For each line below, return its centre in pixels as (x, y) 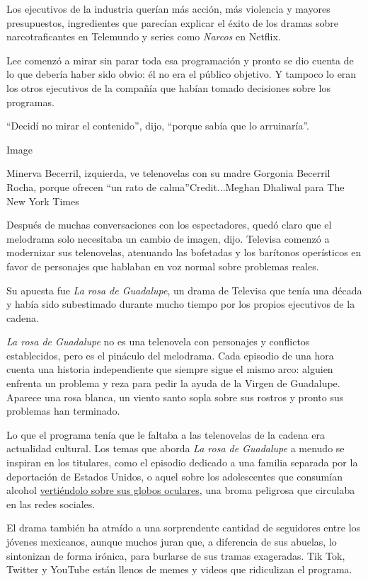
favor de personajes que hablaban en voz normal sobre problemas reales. (163, 266)
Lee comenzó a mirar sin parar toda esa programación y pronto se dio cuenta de (180, 60)
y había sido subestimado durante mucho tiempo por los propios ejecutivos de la (181, 304)
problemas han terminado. (63, 411)
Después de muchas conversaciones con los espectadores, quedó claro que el (169, 225)
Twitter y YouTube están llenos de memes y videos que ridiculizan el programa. (179, 569)
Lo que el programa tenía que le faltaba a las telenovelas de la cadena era (166, 434)
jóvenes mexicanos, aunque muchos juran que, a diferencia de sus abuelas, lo (172, 541)
